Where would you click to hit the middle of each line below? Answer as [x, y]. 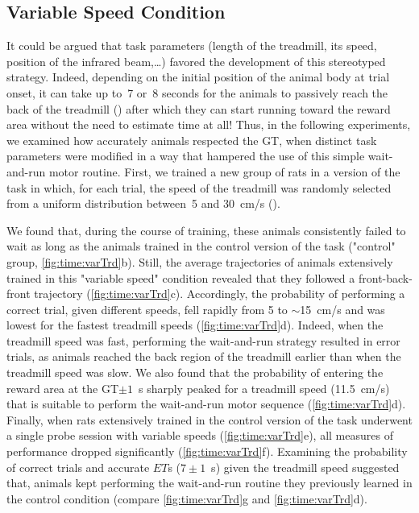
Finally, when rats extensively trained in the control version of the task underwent [209, 419]
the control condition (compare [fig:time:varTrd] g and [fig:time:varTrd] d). [187, 498]
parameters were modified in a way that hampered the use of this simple [186, 156]
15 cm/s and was [342, 309]
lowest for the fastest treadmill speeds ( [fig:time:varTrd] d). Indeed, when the [195, 325]
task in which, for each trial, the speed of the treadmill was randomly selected [199, 187]
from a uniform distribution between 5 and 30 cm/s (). [143, 203]
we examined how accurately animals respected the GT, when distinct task [192, 140]
